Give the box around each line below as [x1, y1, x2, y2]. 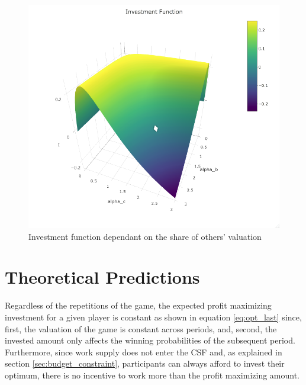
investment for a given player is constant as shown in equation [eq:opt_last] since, [5, 310, 302, 323]
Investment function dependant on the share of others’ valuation [28, 230, 262, 242]
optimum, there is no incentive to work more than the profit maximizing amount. [5, 368, 300, 381]
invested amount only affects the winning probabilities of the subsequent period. [5, 334, 295, 346]
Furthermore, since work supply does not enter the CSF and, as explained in [5, 345, 282, 358]
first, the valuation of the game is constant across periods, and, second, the [5, 322, 277, 335]
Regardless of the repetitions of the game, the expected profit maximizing [5, 299, 272, 312]
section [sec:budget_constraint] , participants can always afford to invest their [5, 357, 285, 370]
